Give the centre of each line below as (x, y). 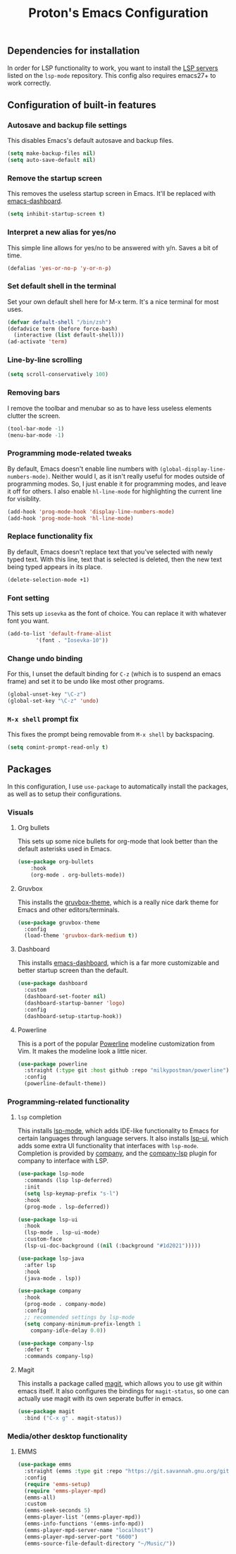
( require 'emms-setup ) (57, 1484)
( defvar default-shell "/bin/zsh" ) (60, 322)
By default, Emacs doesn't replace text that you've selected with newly (110, 551)
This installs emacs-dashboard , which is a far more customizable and (118, 963)
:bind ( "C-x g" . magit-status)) (73, 1418)
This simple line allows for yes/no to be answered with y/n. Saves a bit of (113, 247)
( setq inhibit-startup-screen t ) (56, 214)
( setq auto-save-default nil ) (52, 160)
